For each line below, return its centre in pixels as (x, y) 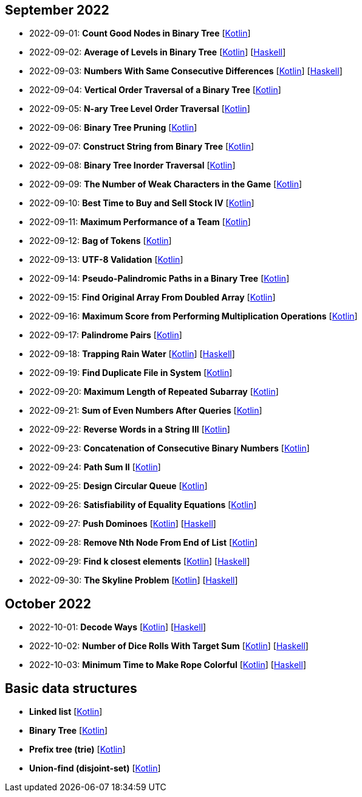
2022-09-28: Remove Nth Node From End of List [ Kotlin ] (144, 543)
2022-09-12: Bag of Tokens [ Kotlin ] (101, 241)
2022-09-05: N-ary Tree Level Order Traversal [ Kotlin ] (140, 109)
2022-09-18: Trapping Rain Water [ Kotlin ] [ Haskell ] (132, 354)
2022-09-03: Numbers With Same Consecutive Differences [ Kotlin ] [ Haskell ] (186, 71)
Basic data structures (71, 688)
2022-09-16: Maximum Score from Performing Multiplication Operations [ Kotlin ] (193, 316)
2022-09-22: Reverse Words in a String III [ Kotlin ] (130, 430)
